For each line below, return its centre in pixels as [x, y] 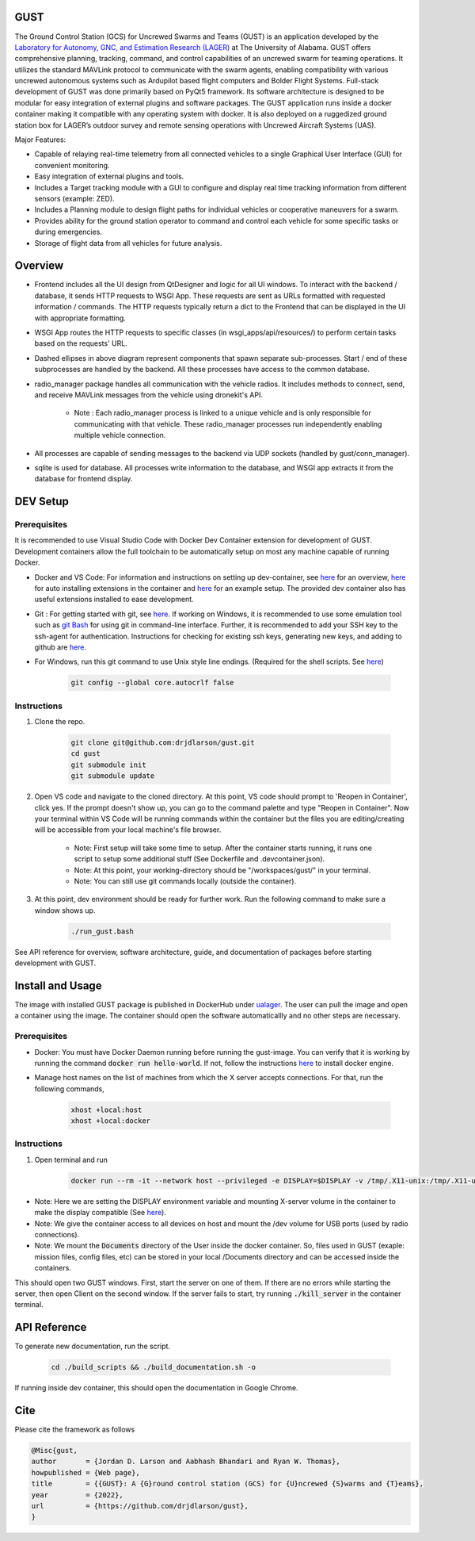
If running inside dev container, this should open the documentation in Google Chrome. [156, 1388]
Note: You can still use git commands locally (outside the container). [185, 881]
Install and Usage [58, 985]
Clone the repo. [60, 722]
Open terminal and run [71, 1160]
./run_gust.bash [103, 931]
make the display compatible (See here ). [100, 1213]
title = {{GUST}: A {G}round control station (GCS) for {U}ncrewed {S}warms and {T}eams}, [227, 1484]
